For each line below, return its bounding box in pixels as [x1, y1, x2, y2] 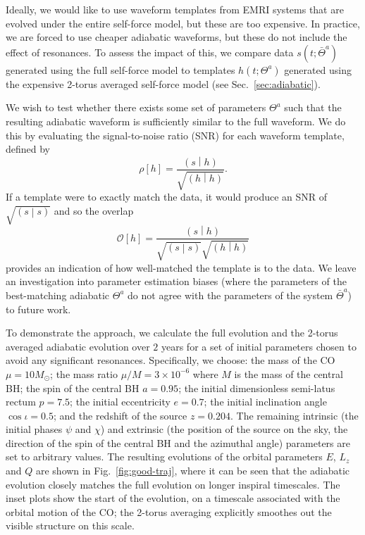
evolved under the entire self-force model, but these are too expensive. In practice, [6, 15, 360, 30]
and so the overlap [54, 203, 134, 218]
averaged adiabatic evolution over [6, 339, 150, 353]
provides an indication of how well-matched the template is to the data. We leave [6, 260, 357, 275]
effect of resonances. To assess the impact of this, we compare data [6, 44, 294, 59]
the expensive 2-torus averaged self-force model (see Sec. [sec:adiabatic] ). [6, 76, 321, 91]
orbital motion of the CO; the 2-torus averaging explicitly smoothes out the [6, 504, 332, 519]
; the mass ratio [50, 366, 118, 381]
